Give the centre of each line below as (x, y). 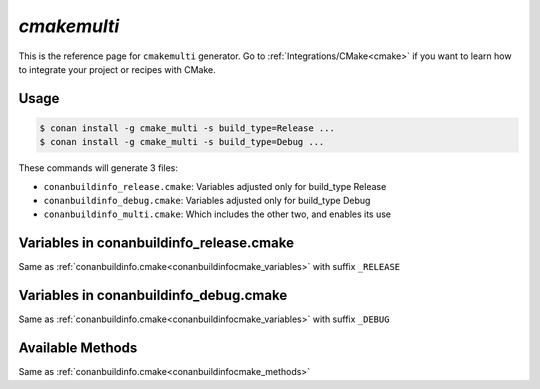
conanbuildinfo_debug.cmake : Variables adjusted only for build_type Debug (207, 201)
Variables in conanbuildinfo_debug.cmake (153, 295)
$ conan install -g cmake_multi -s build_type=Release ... (187, 128)
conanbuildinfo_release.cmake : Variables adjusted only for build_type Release (215, 186)
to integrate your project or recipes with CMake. (117, 69)
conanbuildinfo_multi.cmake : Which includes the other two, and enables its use (217, 214)
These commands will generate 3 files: (98, 168)
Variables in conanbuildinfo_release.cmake (156, 243)
